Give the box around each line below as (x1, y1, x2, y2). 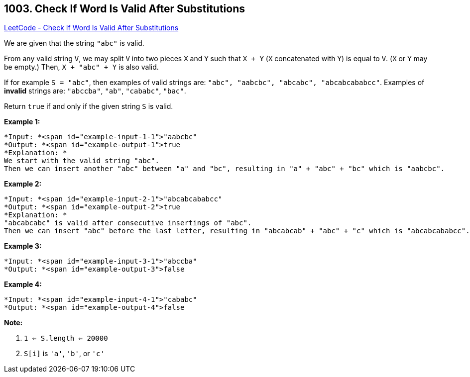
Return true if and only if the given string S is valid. (4, 102, 173, 111)
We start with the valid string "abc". (4, 157, 159, 165)
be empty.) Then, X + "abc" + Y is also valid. (4, 63, 159, 72)
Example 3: (4, 242, 42, 251)
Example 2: (4, 180, 42, 188)
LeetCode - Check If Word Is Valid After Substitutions (4, 23, 179, 32)
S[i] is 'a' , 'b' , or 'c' (24, 349, 105, 358)
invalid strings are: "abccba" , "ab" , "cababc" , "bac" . (4, 87, 186, 95)
